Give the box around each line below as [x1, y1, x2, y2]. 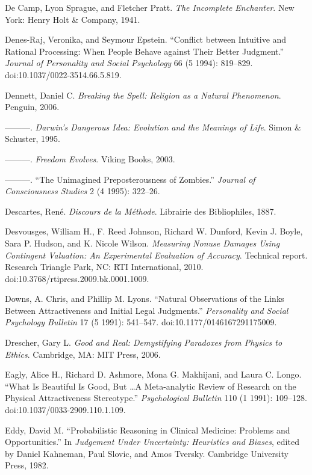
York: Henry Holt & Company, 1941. [5, 13, 140, 25]
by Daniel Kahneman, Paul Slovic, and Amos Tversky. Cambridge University [5, 447, 289, 459]
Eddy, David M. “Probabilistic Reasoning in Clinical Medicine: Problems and [5, 423, 290, 436]
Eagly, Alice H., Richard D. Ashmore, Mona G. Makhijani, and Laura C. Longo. [5, 368, 302, 381]
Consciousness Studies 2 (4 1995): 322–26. [5, 185, 160, 197]
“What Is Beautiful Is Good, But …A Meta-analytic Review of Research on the [5, 379, 296, 392]
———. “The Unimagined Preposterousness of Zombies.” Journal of [5, 173, 255, 185]
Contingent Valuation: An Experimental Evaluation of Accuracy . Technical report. [5, 248, 308, 261]
